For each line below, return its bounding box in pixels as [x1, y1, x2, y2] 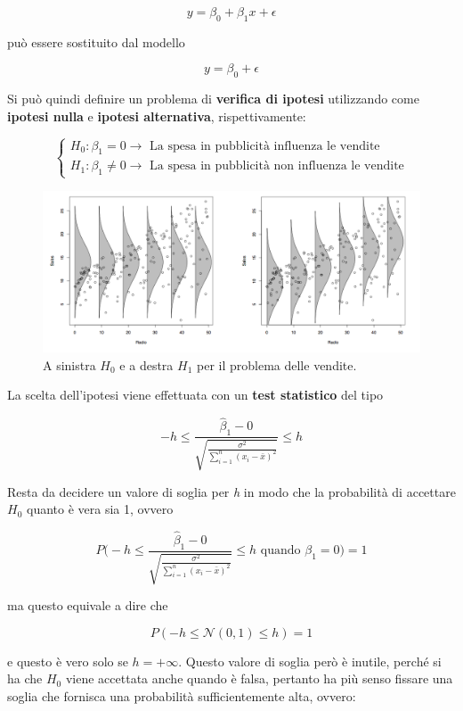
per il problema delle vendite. [197, 355, 357, 374]
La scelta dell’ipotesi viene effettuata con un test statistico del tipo [7, 385, 384, 404]
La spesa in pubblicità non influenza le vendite [150, 160, 404, 173]
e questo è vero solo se [7, 651, 128, 670]
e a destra [119, 355, 174, 374]
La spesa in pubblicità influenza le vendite [150, 139, 380, 153]
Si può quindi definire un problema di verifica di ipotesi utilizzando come [7, 89, 419, 108]
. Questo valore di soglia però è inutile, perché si [178, 651, 442, 670]
